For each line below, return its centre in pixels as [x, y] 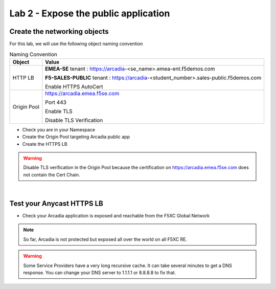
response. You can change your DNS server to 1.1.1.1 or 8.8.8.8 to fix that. [100, 273]
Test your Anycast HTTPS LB [56, 203]
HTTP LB [23, 78]
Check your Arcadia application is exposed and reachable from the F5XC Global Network [116, 216]
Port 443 [56, 102]
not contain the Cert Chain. [52, 174]
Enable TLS [59, 111]
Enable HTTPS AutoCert [74, 86]
